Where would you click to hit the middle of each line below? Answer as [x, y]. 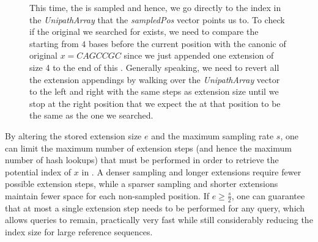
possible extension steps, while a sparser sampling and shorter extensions [142, 184]
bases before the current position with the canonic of [187, 43]
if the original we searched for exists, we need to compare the [144, 31]
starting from [54, 43]
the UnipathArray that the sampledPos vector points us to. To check [157, 19]
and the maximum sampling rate [213, 135]
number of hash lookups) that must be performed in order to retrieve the [142, 160]
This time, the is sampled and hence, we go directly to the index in [155, 7]
